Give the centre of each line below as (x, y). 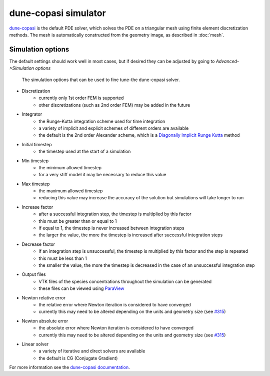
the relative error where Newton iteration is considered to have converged (115, 304)
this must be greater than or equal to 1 (78, 221)
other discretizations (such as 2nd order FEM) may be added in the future (114, 105)
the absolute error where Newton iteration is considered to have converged (116, 328)
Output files (34, 274)
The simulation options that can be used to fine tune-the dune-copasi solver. (101, 80)
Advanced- (227, 61)
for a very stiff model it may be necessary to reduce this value (102, 175)
